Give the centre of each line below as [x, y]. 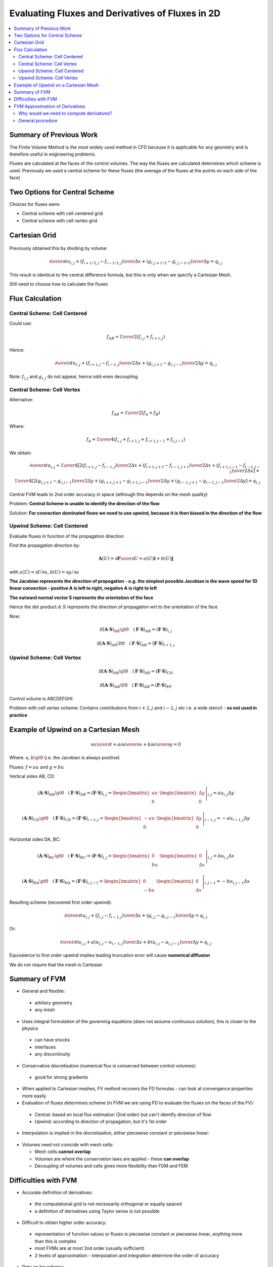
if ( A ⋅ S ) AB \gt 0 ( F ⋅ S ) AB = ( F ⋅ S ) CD [136, 672]
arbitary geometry [54, 1002]
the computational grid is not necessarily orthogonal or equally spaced [108, 1204]
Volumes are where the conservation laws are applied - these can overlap [112, 1159]
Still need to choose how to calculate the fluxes [59, 284]
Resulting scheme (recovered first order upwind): [61, 902]
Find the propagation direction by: [45, 545]
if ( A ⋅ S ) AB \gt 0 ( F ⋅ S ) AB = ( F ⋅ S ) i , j [136, 630]
